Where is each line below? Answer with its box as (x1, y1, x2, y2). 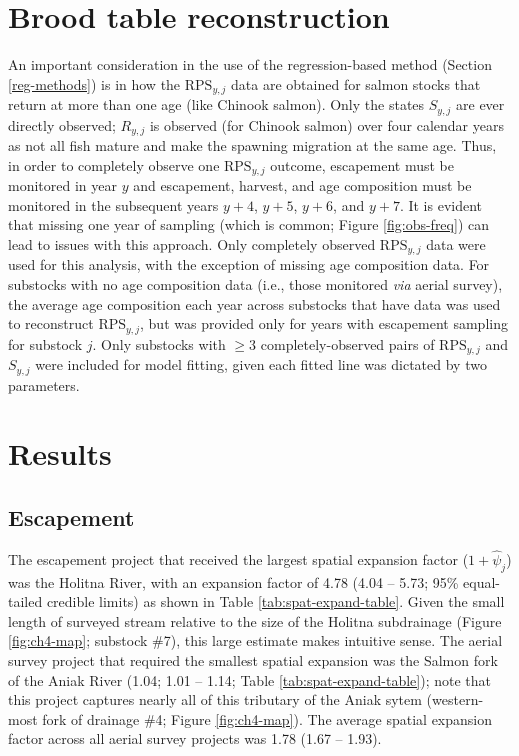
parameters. (8, 374, 80, 395)
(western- (426, 689, 484, 710)
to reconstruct (8, 313, 94, 334)
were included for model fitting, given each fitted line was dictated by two (35, 354, 487, 375)
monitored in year (8, 175, 117, 196)
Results (8, 433, 112, 474)
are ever (456, 94, 505, 115)
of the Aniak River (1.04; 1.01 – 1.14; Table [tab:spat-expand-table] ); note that (8, 669, 491, 690)
